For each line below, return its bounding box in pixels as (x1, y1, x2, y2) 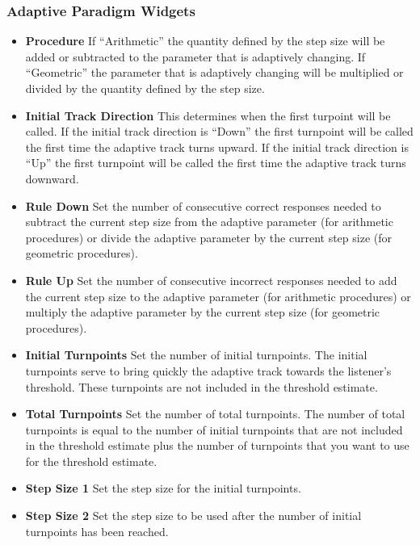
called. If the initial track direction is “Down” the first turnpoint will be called (25, 123, 414, 140)
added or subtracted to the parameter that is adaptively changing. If (25, 48, 366, 65)
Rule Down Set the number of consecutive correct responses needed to (25, 197, 381, 214)
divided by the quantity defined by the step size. (25, 80, 265, 96)
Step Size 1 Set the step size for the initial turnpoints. (25, 480, 301, 497)
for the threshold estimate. (25, 452, 157, 469)
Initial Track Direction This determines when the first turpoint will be (25, 107, 391, 124)
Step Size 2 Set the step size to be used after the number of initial (25, 507, 362, 524)
